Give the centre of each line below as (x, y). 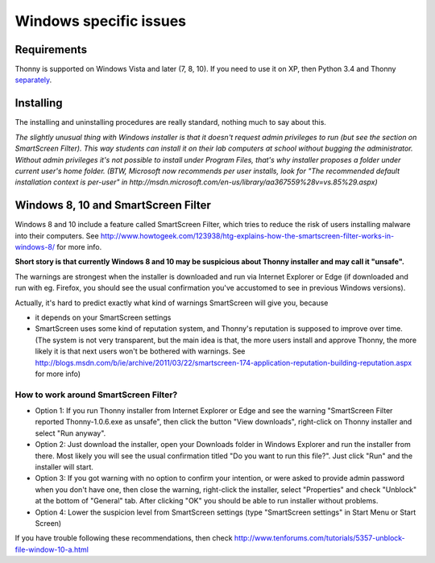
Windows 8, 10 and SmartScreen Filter (113, 205)
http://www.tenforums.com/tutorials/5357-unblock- (320, 538)
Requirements (51, 50)
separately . (33, 80)
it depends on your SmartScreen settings (103, 317)
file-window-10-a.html (52, 549)
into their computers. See (57, 236)
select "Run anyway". (70, 433)
